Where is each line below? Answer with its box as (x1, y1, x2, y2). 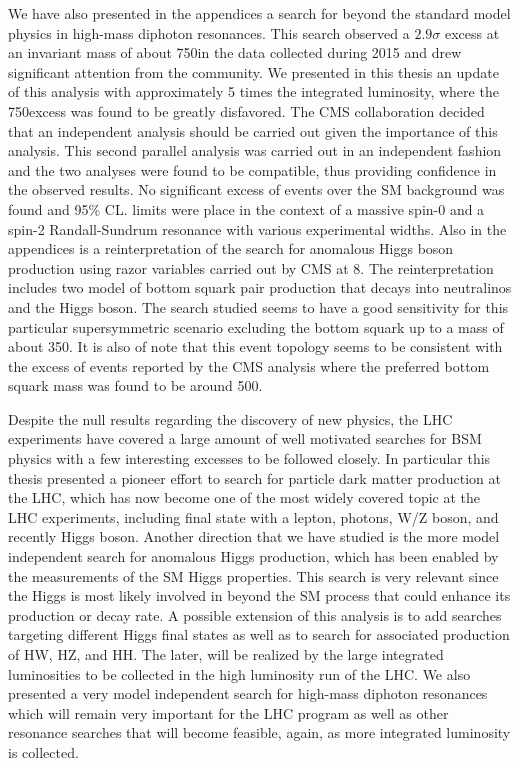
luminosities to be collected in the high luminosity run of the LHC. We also (8, 663, 471, 684)
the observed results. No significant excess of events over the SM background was (8, 179, 505, 200)
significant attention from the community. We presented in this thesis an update (8, 61, 499, 82)
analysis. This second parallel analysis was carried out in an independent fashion (8, 140, 502, 161)
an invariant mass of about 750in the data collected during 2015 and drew (8, 42, 462, 63)
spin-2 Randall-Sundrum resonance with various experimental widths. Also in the (8, 218, 507, 239)
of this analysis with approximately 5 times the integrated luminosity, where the (8, 81, 499, 102)
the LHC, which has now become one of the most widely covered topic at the (8, 487, 481, 508)
